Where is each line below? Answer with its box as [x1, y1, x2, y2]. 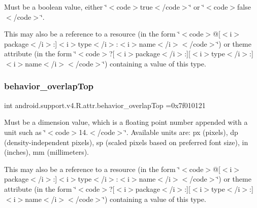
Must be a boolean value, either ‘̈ [4, 2, 107, 12]
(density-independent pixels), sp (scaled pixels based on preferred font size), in [4, 136, 248, 147]
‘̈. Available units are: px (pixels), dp [124, 126, 238, 137]
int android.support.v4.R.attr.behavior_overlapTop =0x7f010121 [4, 99, 206, 110]
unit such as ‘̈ [4, 126, 46, 137]
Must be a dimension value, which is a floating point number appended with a [4, 117, 248, 127]
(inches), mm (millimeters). [4, 147, 89, 157]
